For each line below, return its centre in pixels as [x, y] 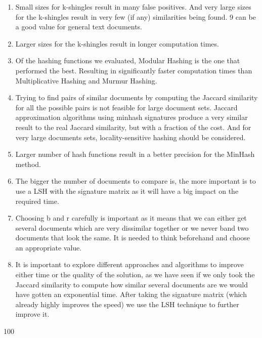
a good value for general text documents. [79, 27]
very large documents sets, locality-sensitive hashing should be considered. [130, 137]
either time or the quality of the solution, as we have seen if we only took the [135, 274]
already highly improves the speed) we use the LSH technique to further [127, 304]
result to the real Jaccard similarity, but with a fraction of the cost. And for [133, 127]
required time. [37, 201]
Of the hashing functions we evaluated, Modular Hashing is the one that [128, 60]
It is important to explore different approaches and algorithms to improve [129, 264]
